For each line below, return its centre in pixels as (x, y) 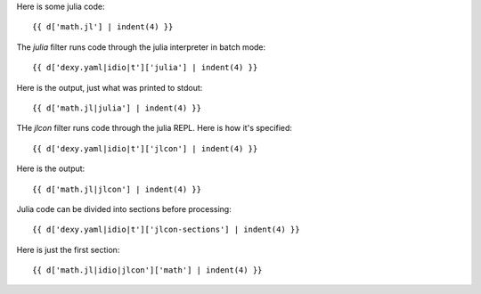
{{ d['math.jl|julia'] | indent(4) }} (117, 108)
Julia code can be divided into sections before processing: (124, 208)
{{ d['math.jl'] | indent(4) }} (103, 27)
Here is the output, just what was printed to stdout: (110, 87)
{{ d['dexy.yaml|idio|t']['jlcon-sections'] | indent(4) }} (166, 230)
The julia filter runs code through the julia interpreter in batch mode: (141, 47)
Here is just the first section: (68, 249)
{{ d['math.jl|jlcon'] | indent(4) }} (117, 189)
